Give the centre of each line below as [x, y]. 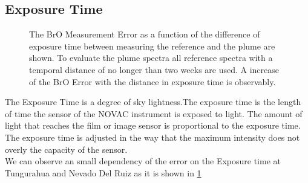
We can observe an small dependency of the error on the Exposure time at [143, 161]
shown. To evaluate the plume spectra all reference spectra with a [151, 58]
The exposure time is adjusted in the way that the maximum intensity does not [152, 137]
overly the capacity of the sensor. [66, 149]
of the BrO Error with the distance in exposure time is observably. [152, 81]
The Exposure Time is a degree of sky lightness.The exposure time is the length [153, 102]
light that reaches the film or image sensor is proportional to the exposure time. [153, 125]
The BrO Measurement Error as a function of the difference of [145, 34]
